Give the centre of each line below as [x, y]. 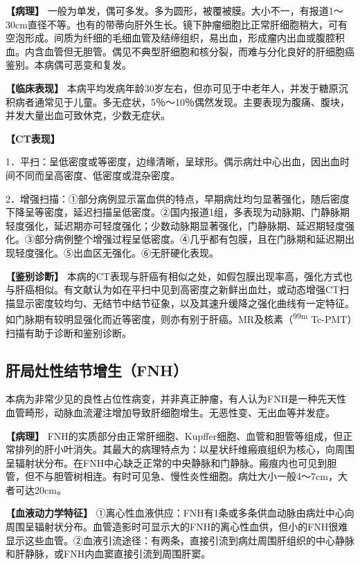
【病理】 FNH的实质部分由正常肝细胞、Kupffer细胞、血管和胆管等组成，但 [174, 435]
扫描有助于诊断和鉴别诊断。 [69, 332]
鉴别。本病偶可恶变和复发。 [69, 65]
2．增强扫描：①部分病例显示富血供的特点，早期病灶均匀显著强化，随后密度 [178, 198]
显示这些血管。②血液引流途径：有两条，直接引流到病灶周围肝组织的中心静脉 [180, 540]
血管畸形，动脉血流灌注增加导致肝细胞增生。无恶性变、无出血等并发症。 [170, 412]
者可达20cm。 [36, 489]
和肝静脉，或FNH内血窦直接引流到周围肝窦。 [108, 554]
